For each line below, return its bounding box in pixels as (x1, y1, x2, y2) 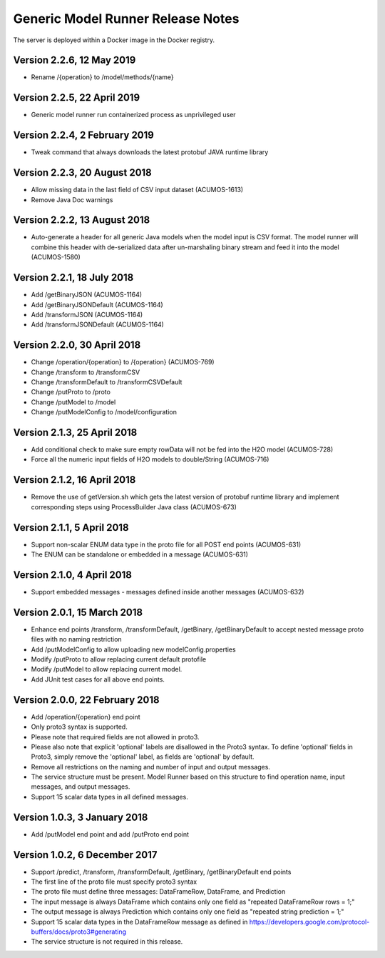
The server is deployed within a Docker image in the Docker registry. (13, 36, 215, 44)
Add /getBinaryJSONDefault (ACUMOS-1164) (31, 300, 163, 309)
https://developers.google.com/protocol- (249, 917, 370, 926)
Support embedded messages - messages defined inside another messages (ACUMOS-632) (31, 587, 304, 596)
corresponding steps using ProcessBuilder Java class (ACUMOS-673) (31, 502, 237, 511)
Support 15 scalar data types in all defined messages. (31, 792, 188, 801)
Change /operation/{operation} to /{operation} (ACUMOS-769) (31, 358, 215, 366)
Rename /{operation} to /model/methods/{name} (31, 73, 174, 81)
